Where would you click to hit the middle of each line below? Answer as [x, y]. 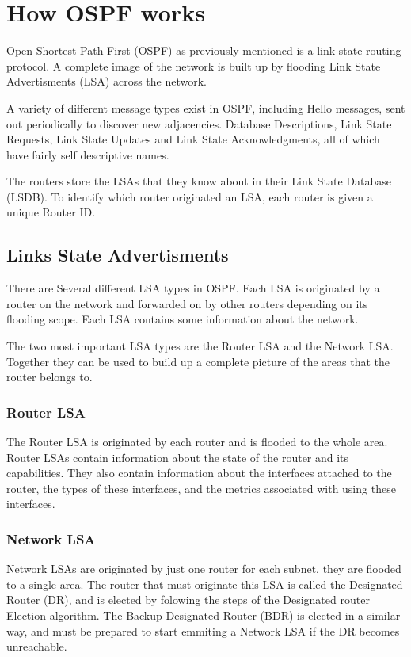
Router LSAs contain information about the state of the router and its [178, 457]
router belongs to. [49, 377]
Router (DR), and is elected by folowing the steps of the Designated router [188, 600]
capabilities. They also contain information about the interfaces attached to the [199, 473]
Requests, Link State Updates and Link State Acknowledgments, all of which [193, 139]
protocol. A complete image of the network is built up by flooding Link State [194, 65]
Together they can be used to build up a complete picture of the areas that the [198, 361]
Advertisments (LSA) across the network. [107, 81]
